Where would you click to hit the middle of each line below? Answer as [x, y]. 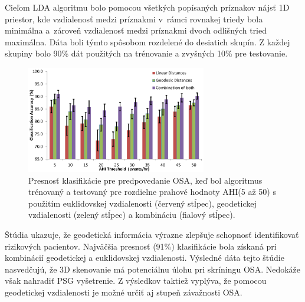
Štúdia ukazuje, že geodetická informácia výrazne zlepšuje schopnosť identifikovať [152, 234]
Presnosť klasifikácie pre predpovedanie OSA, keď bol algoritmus [145, 180]
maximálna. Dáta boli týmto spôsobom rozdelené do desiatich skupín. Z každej [147, 42]
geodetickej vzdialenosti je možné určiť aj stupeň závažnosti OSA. [124, 292]
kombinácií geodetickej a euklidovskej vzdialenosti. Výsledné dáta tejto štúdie [145, 258]
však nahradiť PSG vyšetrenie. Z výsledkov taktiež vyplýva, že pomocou [136, 281]
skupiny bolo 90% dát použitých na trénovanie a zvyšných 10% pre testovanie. [146, 53]
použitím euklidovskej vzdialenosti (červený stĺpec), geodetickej [142, 203]
